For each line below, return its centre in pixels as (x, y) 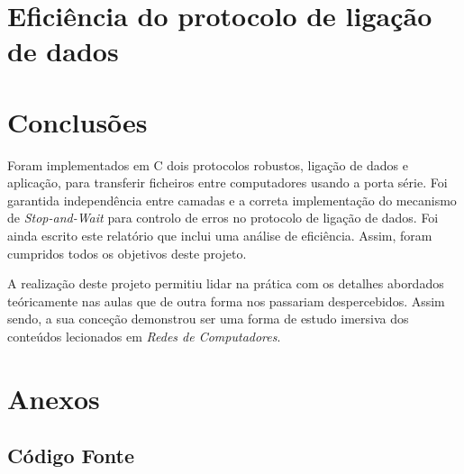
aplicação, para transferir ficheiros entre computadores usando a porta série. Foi (227, 182)
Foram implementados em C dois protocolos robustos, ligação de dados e (208, 164)
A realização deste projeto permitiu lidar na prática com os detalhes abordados (226, 283)
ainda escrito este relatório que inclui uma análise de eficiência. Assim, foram (220, 236)
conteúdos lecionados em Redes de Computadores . (144, 337)
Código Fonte (71, 456)
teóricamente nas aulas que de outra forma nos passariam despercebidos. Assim (226, 301)
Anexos (54, 398)
